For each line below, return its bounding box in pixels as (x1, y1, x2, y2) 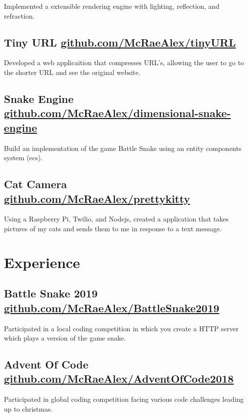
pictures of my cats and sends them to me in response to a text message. (4, 223, 222, 233)
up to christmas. (4, 403, 53, 414)
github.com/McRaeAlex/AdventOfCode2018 (4, 371, 234, 386)
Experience (4, 252, 80, 272)
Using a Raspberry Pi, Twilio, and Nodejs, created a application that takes (4, 214, 229, 224)
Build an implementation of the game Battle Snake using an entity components (4, 143, 242, 153)
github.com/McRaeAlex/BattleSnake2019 (4, 300, 220, 315)
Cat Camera (4, 176, 67, 192)
